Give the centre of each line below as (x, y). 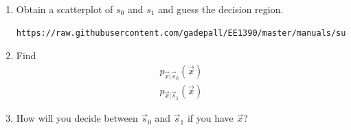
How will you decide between (77, 118)
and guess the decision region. (221, 9)
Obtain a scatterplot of (65, 9)
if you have (210, 118)
